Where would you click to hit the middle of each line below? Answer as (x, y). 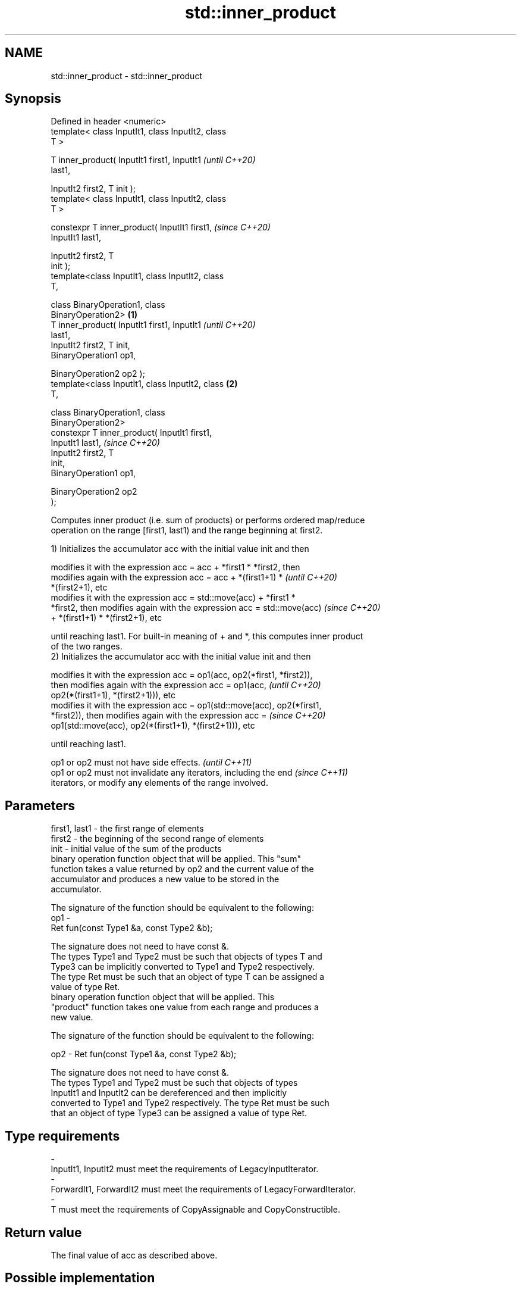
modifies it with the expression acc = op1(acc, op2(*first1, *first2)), (182, 675)
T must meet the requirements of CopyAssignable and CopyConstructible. (195, 1210)
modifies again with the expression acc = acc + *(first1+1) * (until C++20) (194, 577)
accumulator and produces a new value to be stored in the (165, 879)
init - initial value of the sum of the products (136, 849)
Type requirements (62, 1136)
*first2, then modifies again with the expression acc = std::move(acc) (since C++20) (216, 608)
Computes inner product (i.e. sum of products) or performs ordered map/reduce (208, 520)
